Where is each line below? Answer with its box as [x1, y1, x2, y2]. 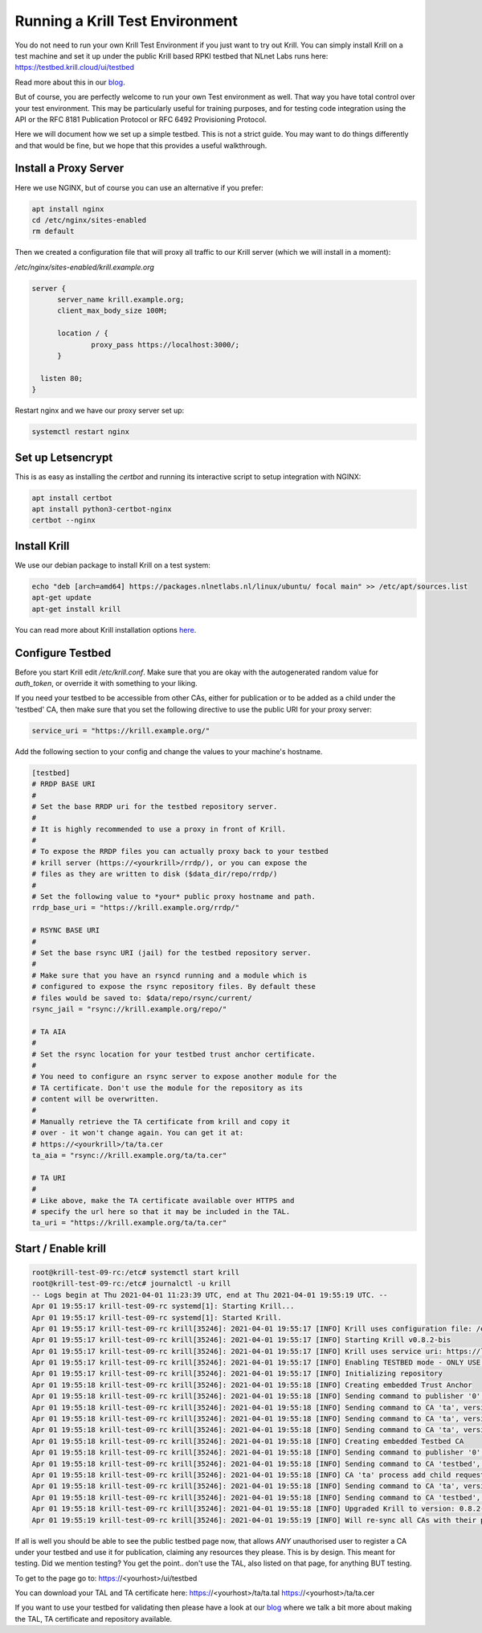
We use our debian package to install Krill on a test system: [14, 560, 210, 570]
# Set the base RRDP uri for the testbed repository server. [31, 802, 278, 811]
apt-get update [31, 593, 92, 602]
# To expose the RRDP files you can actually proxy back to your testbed [31, 847, 329, 856]
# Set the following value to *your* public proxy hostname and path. [31, 892, 317, 901]
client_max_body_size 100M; [57, 306, 168, 315]
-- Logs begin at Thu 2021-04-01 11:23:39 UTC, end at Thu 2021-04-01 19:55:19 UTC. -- [31, 1290, 388, 1299]
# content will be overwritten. [31, 1094, 160, 1104]
